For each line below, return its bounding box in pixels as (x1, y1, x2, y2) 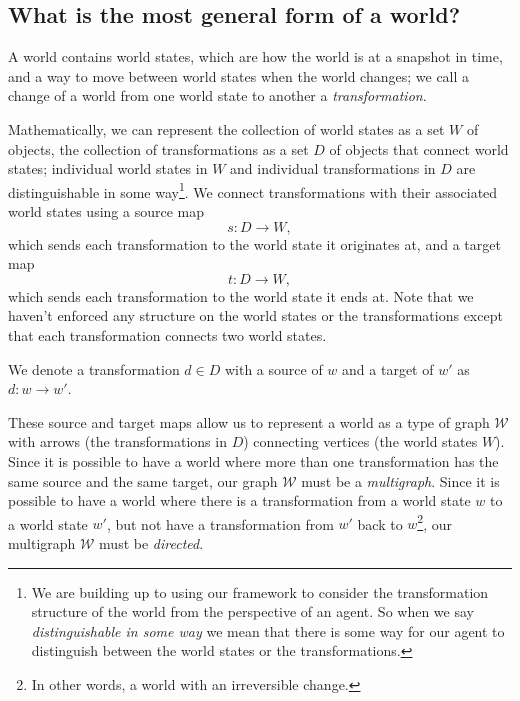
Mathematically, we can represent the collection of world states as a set (8, 118, 445, 139)
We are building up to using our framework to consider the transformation (31, 581, 489, 602)
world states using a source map (8, 201, 204, 222)
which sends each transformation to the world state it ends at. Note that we (8, 285, 474, 306)
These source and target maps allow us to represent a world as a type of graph (8, 411, 490, 432)
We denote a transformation (8, 358, 180, 379)
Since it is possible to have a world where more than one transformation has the (8, 450, 499, 471)
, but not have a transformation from (106, 513, 334, 534)
